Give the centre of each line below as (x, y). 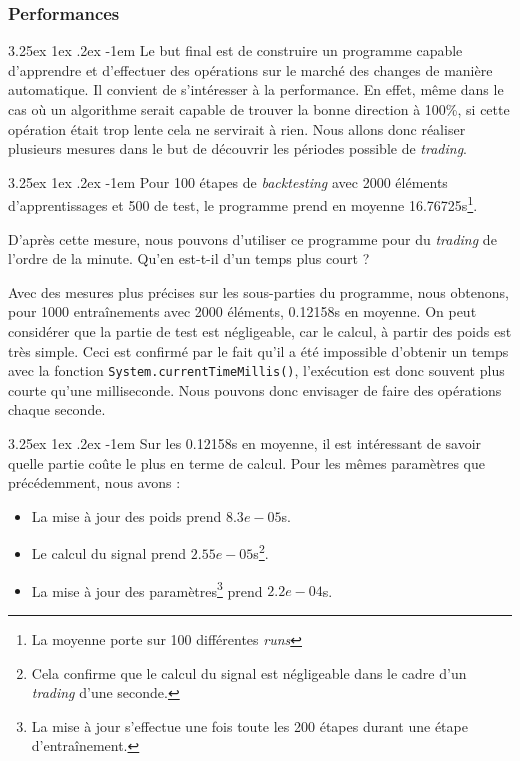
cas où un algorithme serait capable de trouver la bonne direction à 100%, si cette (259, 109)
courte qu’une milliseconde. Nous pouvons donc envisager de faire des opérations (255, 389)
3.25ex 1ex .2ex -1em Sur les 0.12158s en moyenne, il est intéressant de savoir (245, 443)
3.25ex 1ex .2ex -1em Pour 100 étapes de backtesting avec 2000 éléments (228, 181)
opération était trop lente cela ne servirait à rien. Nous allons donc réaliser (237, 128)
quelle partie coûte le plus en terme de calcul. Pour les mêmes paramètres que (247, 462)
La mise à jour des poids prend (126, 515)
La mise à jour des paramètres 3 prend (147, 589)
